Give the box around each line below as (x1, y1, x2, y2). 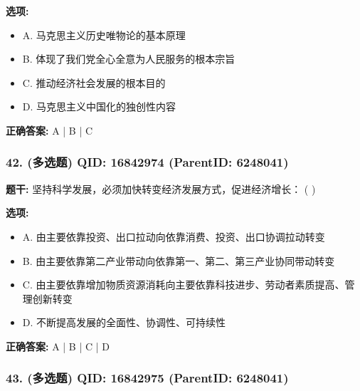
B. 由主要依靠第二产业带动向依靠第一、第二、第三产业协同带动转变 (22, 253, 335, 268)
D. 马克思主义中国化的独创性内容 (22, 99, 176, 114)
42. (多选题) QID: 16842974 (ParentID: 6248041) (6, 153, 289, 171)
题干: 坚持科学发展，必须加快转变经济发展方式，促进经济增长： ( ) (6, 181, 316, 196)
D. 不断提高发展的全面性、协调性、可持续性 (22, 315, 226, 330)
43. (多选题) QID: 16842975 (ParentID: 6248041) (6, 369, 289, 387)
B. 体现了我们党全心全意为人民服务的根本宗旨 (22, 51, 235, 66)
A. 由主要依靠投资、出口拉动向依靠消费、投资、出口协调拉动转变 (22, 229, 325, 244)
